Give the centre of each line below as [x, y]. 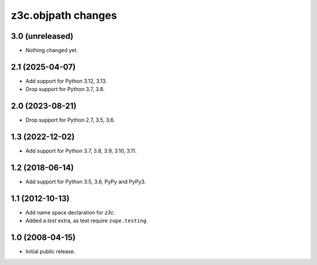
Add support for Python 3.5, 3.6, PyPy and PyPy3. [86, 182]
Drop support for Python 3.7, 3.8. [65, 89]
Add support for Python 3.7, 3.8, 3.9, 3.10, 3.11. [81, 151]
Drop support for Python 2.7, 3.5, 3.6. [70, 120]
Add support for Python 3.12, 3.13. [66, 81]
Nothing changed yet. [52, 51]
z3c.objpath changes [64, 15]
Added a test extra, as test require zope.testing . [87, 221]
